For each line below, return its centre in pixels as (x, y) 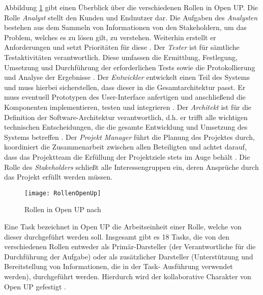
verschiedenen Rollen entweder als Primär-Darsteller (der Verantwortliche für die (130, 246)
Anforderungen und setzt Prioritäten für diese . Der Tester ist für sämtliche (122, 47)
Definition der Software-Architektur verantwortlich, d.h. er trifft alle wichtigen (126, 117)
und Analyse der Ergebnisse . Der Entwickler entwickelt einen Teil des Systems (127, 77)
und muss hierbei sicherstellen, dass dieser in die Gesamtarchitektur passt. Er (125, 87)
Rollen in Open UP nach (63, 209)
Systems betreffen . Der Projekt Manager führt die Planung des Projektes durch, (129, 137)
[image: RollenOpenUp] (63, 193)
